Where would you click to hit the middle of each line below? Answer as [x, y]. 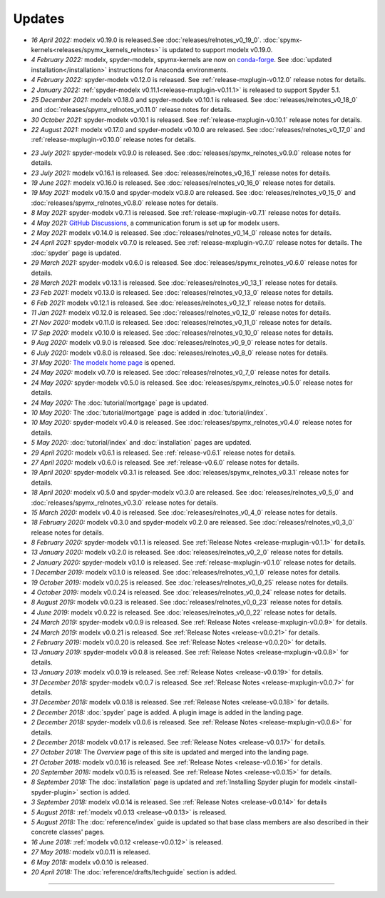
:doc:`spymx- [282, 40]
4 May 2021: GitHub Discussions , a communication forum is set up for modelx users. [155, 223]
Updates [39, 19]
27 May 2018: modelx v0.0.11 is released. [91, 852]
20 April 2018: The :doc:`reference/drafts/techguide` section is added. [134, 872]
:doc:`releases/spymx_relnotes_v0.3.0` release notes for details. [125, 503]
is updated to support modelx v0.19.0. [217, 49]
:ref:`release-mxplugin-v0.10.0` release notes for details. [113, 140]
